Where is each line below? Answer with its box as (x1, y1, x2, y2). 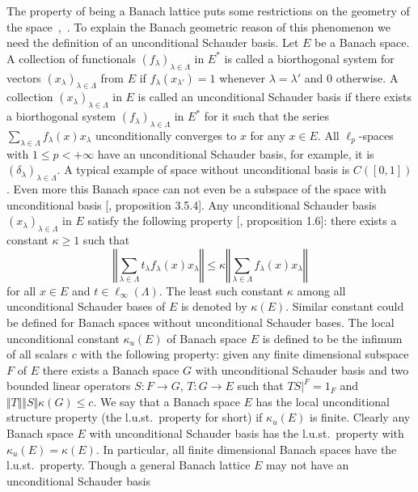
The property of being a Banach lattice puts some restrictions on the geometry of (6, 2, 410, 19)
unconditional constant (6, 329, 120, 346)
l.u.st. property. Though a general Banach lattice (6, 456, 251, 473)
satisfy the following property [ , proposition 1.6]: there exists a (87, 212, 397, 229)
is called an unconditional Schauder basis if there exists (137, 88, 412, 105)
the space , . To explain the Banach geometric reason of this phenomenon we (6, 18, 391, 35)
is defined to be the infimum (262, 329, 403, 346)
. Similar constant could (285, 298, 404, 315)
